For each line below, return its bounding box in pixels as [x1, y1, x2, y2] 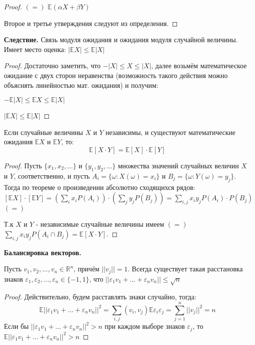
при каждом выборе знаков [104, 321, 185, 331]
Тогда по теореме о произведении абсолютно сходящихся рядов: [4, 182, 195, 192]
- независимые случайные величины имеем [36, 219, 164, 229]
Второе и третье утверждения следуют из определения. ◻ [4, 18, 178, 28]
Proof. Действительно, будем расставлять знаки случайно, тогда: [4, 292, 197, 302]
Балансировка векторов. [4, 247, 81, 257]
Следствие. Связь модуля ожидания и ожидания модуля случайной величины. [4, 34, 238, 45]
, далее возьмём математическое [151, 60, 247, 71]
